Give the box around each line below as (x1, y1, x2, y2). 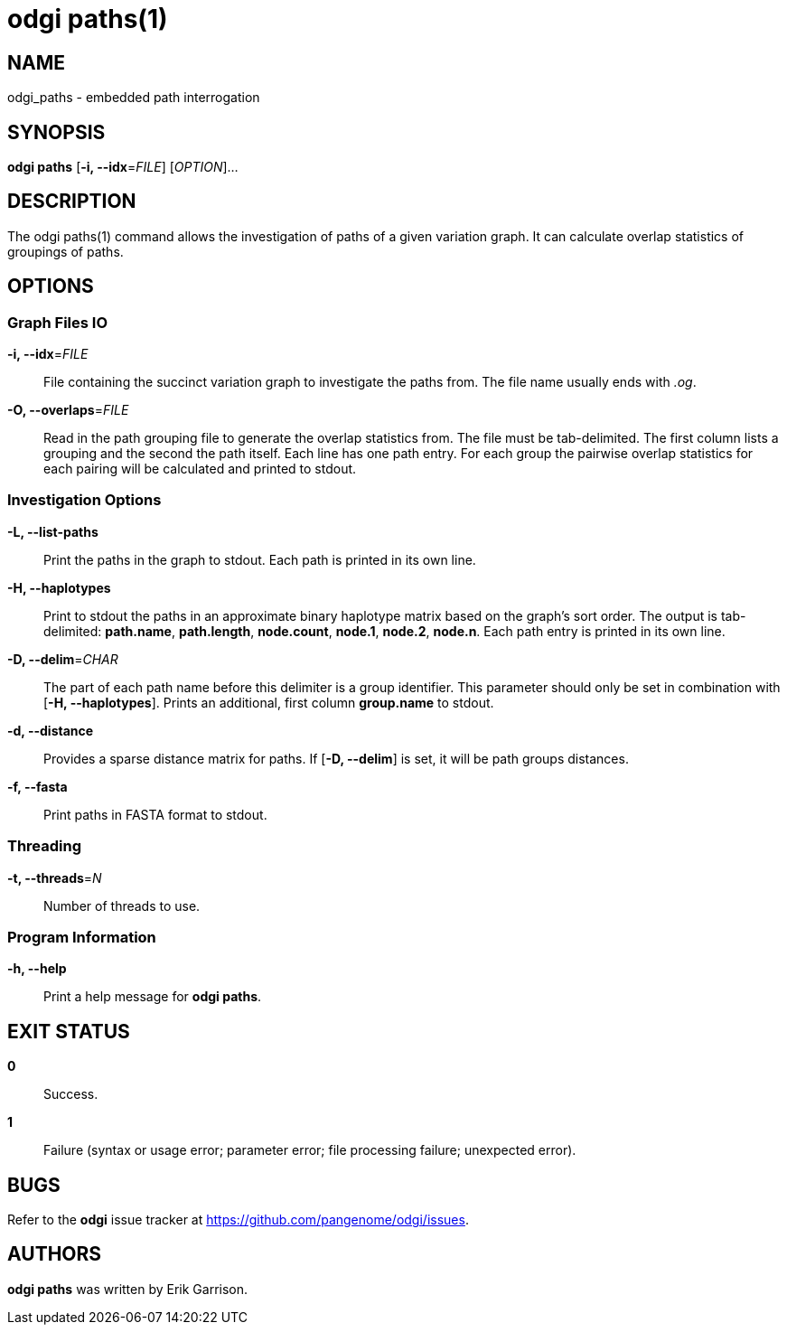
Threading (7, 837, 82, 856)
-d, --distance (7, 722, 94, 738)
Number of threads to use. (43, 897, 201, 914)
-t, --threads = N (7, 869, 102, 886)
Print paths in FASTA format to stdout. (43, 806, 267, 822)
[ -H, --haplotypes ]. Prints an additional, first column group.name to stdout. (43, 694, 494, 710)
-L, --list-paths (7, 523, 98, 539)
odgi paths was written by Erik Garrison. (7, 1280, 248, 1297)
